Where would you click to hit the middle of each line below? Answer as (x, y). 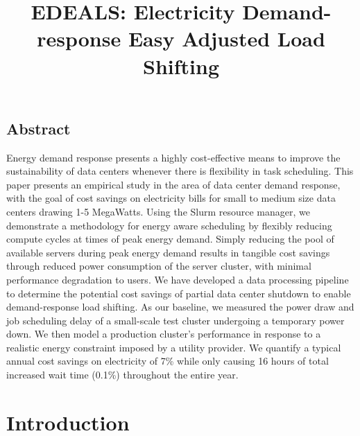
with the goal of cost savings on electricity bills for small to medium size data (171, 198)
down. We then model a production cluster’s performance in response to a (164, 334)
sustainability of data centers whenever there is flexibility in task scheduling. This (180, 171)
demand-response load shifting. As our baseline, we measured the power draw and (180, 307)
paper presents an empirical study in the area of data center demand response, (173, 184)
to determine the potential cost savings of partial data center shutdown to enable (179, 293)
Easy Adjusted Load (226, 38)
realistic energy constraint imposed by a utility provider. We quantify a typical (174, 347)
